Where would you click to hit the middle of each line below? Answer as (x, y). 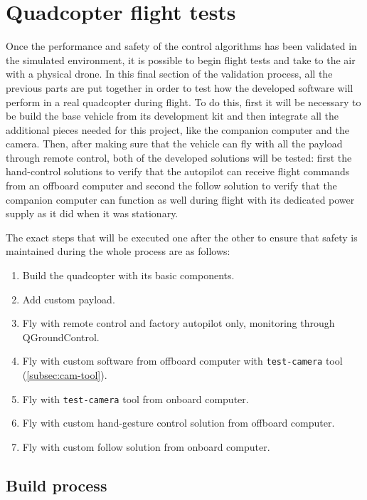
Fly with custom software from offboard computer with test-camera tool (182, 361)
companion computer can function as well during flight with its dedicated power (180, 199)
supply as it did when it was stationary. (92, 213)
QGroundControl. (61, 337)
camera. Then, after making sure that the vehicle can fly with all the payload (174, 144)
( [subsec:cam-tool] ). (65, 375)
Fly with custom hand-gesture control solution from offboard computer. (179, 423)
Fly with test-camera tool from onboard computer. (135, 399)
